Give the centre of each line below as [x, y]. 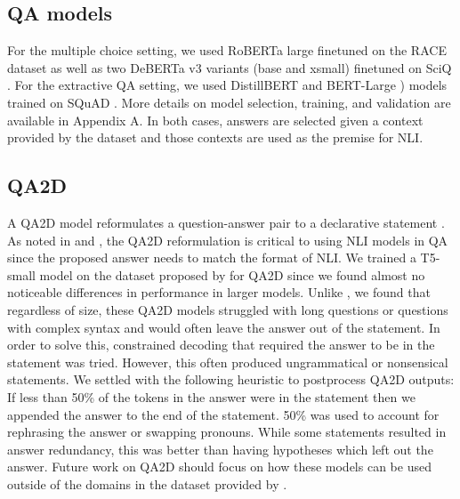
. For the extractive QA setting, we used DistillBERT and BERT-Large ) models [227, 85]
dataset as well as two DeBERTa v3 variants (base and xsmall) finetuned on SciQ [230, 67]
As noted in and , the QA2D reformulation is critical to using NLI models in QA [228, 240]
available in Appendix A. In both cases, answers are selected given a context [215, 120]
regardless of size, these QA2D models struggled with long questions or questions [228, 309]
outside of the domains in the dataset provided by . [147, 483]
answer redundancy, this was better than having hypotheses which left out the [220, 449]
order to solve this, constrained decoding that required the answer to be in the [221, 345]
